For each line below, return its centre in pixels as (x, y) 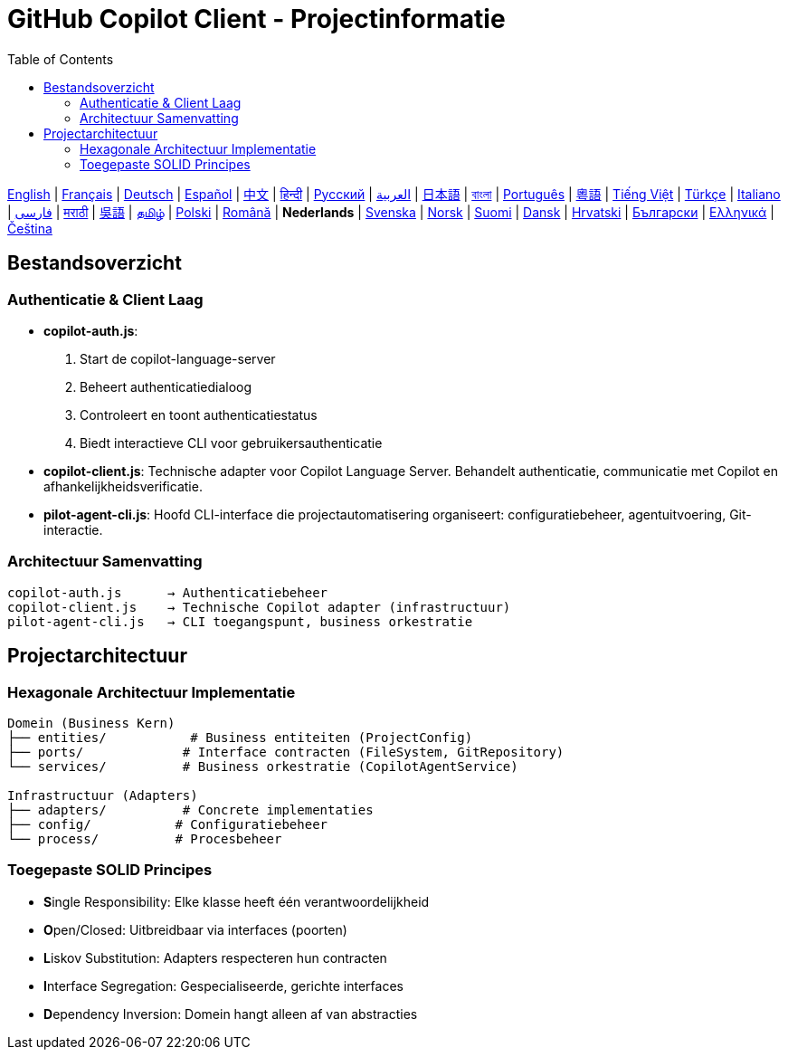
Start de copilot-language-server (178, 358)
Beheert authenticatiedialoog (166, 386)
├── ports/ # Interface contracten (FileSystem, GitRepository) (286, 752)
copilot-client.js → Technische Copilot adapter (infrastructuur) (259, 607)
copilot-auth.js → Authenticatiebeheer (168, 592)
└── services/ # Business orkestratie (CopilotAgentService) (263, 766)
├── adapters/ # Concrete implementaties (190, 809)
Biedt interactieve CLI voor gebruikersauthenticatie (231, 443)
